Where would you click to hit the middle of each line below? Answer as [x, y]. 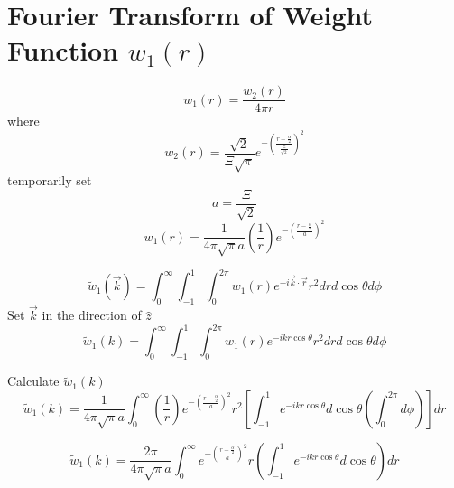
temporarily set [50, 180]
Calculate [33, 381]
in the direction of [92, 315]
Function [63, 50]
